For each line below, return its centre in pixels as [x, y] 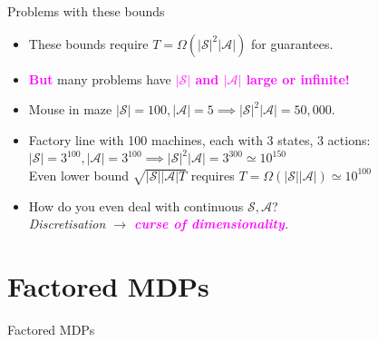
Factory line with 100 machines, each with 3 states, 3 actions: [199, 139]
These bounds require [88, 43]
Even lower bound [79, 175]
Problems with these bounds [86, 11]
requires [213, 175]
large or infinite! [298, 78]
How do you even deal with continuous [136, 205]
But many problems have [100, 78]
